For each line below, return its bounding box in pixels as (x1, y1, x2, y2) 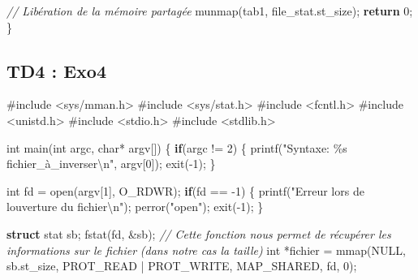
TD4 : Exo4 (6, 58, 106, 83)
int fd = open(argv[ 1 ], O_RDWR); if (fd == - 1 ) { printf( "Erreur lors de (6, 182, 364, 199)
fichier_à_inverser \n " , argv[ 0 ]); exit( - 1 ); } (6, 155, 216, 172)
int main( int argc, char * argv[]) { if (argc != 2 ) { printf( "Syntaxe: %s (6, 139, 347, 156)
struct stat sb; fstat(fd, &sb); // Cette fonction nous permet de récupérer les (6, 225, 391, 242)
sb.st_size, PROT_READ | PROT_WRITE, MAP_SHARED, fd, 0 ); (6, 257, 357, 274)
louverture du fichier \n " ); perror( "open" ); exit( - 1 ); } (6, 198, 264, 215)
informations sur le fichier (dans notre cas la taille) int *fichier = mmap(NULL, (6, 241, 406, 258)
